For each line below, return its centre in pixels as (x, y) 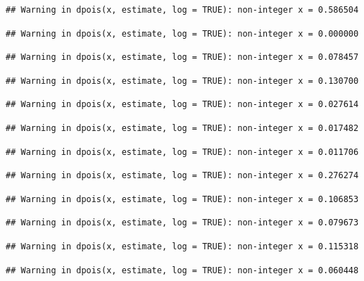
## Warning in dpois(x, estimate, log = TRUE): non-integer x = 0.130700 (182, 81)
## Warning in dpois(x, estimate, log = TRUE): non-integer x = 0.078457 (182, 57)
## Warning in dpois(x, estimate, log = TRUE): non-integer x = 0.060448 (182, 270)
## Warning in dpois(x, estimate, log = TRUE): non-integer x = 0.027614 (182, 105)
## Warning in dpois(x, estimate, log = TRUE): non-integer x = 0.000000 (182, 33)
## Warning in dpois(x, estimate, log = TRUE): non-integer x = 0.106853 (182, 199)
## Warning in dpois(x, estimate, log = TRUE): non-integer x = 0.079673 (182, 223)
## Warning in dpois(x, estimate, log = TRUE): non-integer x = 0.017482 (182, 128)
